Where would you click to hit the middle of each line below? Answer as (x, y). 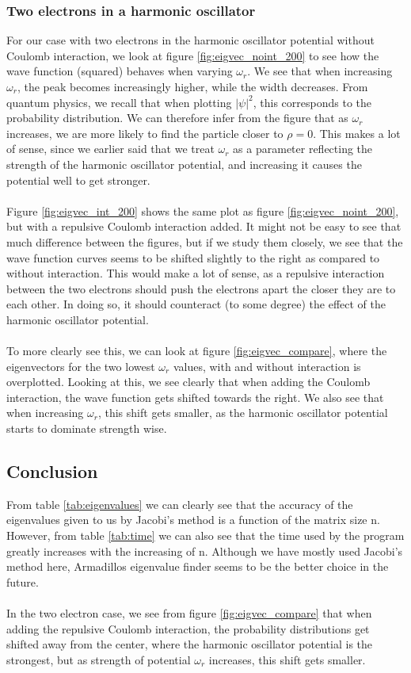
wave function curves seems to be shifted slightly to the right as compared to (193, 257)
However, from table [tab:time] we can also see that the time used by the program (205, 535)
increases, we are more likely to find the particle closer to (145, 133)
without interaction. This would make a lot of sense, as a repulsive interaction (196, 273)
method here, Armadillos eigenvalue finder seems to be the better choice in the (198, 566)
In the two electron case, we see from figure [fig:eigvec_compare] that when (189, 613)
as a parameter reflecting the (303, 149)
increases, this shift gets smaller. (287, 659)
